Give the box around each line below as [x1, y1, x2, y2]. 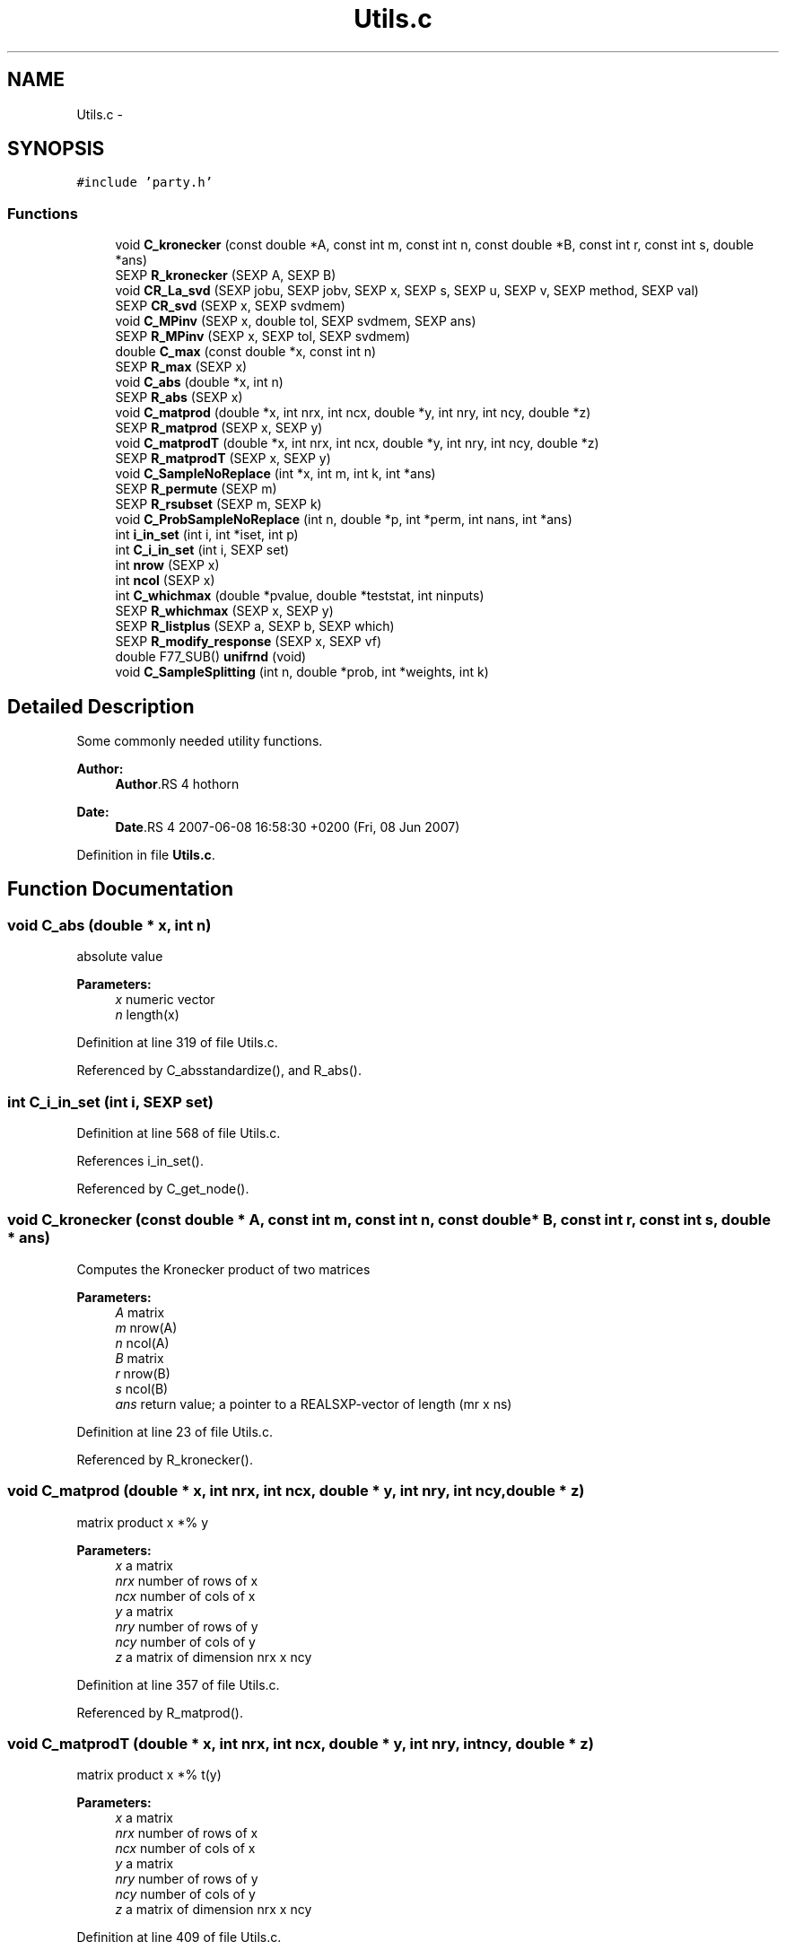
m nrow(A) [115, 1319, 178, 1335]
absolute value [76, 949, 163, 965]
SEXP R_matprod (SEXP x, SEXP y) [115, 420, 323, 436]
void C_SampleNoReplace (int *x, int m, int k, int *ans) [115, 466, 436, 482]
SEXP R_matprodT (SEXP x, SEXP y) [115, 450, 331, 467]
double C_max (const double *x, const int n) [115, 344, 377, 360]
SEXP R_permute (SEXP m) [115, 481, 277, 497]
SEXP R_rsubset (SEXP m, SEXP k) [115, 496, 322, 512]
